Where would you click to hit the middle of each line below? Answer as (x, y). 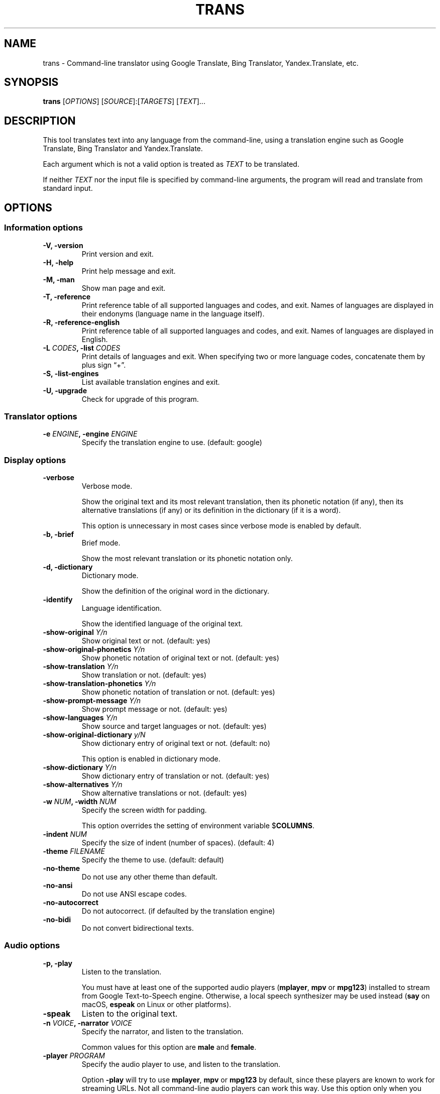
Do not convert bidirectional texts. (138, 928)
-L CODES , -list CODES (82, 348)
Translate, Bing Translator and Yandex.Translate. (123, 149)
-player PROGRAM (74, 1055)
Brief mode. (101, 543)
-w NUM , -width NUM (80, 801)
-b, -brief (59, 534)
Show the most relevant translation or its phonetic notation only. (187, 558)
